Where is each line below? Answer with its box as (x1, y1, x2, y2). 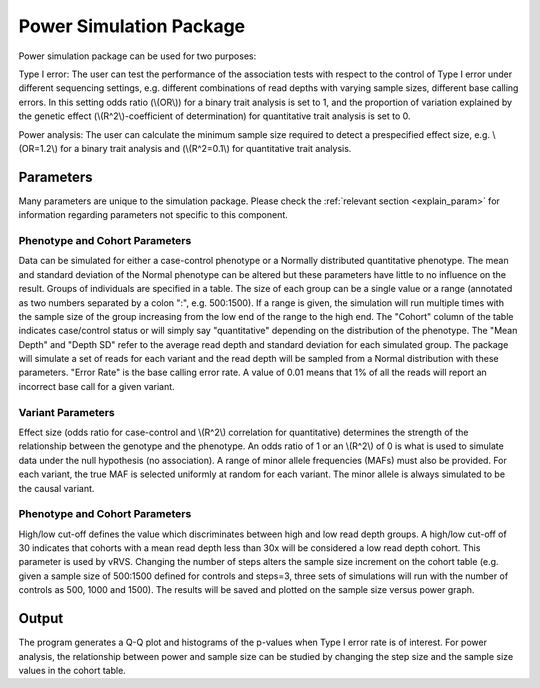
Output (18, 610, 64, 627)
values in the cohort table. (18, 664, 127, 676)
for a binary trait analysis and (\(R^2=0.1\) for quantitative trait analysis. (60, 142, 352, 154)
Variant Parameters (18, 405, 115, 419)
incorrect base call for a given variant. (18, 380, 175, 392)
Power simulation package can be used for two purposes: (18, 50, 257, 62)
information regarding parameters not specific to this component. (18, 209, 289, 221)
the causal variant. (18, 482, 95, 494)
